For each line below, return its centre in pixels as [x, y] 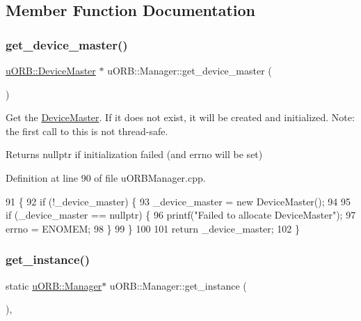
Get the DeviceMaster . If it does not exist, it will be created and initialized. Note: [180, 117]
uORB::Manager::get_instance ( [178, 285]
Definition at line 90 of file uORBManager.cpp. [106, 177]
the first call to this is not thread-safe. [87, 131]
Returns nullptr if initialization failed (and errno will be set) [134, 154]
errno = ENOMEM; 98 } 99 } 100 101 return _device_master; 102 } [153, 228]
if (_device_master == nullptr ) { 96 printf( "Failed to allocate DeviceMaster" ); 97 [181, 215]
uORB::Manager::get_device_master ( [190, 70]
